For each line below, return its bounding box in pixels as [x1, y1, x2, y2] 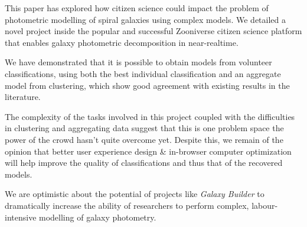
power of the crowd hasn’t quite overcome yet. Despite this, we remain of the [5, 133, 283, 145]
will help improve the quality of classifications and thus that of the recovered [5, 156, 283, 169]
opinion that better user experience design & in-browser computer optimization [5, 145, 292, 157]
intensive [5, 211, 37, 223]
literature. [5, 91, 41, 103]
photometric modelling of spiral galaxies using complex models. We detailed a [5, 13, 286, 25]
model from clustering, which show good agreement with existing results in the [5, 79, 290, 91]
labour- [252, 199, 278, 211]
